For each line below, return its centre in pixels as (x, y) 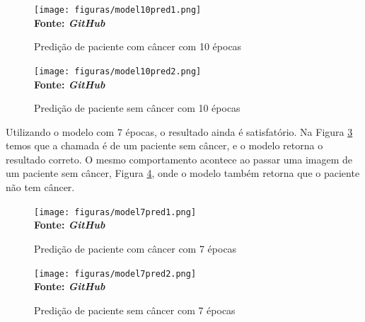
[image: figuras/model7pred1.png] (115, 212)
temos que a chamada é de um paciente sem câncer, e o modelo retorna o (164, 145)
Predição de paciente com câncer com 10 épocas (138, 46)
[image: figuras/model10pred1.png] (118, 10)
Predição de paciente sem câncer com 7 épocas (135, 310)
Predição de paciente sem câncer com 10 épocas (137, 108)
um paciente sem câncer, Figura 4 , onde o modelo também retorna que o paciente (183, 173)
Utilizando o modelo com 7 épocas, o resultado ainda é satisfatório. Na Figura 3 (179, 131)
